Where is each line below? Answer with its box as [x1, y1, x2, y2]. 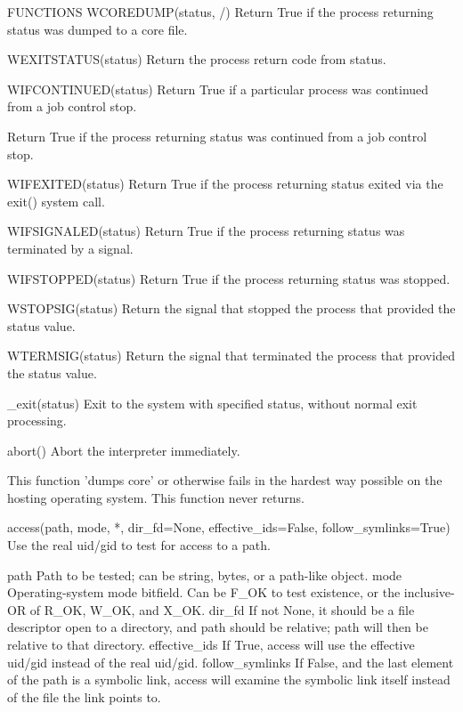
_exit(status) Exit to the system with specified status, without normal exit [7, 393, 418, 412]
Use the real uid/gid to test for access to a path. [7, 536, 271, 554]
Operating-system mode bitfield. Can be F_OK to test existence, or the [7, 583, 401, 602]
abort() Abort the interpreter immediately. [7, 441, 240, 459]
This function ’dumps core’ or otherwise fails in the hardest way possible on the [7, 471, 443, 489]
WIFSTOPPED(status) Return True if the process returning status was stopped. [7, 269, 451, 287]
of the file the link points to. [7, 687, 161, 706]
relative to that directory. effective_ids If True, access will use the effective [7, 635, 415, 654]
